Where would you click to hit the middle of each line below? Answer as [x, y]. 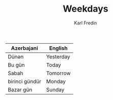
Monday [56, 81]
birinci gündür [25, 81]
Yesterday [58, 56]
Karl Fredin [86, 23]
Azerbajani [24, 48]
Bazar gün [20, 89]
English [58, 48]
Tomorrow [59, 73]
